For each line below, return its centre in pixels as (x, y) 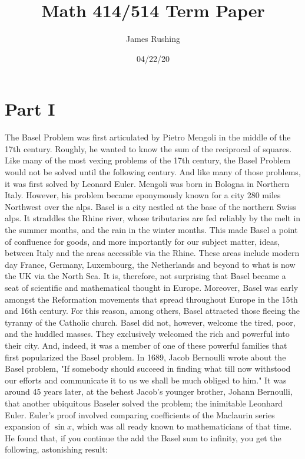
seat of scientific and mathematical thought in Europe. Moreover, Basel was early (152, 287)
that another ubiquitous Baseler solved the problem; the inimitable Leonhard (144, 403)
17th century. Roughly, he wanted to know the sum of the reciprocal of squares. (148, 148)
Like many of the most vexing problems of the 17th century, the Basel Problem (148, 160)
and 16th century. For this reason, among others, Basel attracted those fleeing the (152, 311)
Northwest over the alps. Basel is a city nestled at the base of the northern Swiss (150, 206)
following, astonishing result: (56, 449)
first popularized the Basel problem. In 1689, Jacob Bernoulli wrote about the (145, 357)
